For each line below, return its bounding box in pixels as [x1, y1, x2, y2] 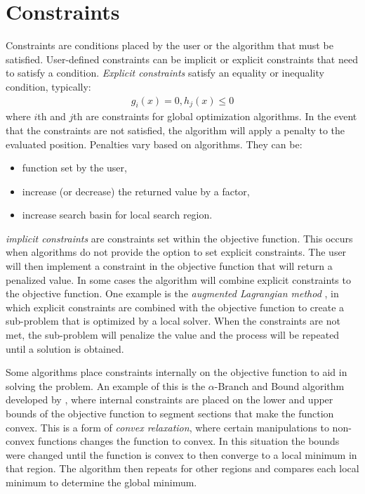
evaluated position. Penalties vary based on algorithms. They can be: [6, 136, 303, 151]
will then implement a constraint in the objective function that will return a [6, 259, 333, 273]
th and [37, 109, 66, 124]
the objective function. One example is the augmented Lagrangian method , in [6, 286, 339, 301]
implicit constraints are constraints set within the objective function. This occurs [6, 230, 353, 245]
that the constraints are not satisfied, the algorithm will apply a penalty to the [6, 122, 345, 137]
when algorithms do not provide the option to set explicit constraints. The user [6, 245, 347, 259]
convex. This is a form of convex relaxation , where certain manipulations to [6, 420, 329, 434]
